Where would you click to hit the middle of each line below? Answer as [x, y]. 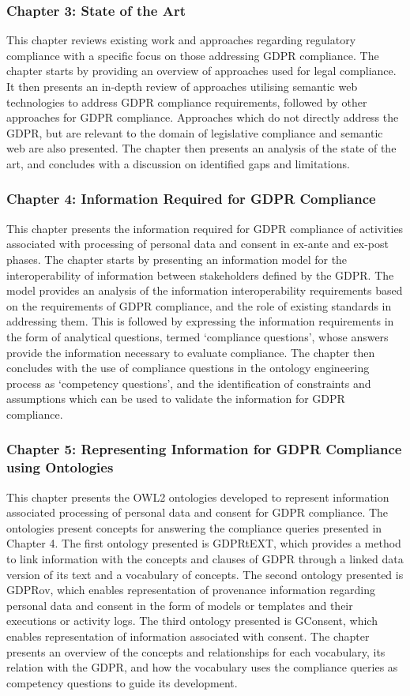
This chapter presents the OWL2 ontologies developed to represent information [198, 497]
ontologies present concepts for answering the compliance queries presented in [194, 527]
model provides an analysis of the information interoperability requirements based [205, 290]
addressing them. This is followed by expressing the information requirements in [200, 321]
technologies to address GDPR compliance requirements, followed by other [187, 102]
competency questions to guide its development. [122, 682]
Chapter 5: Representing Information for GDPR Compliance [204, 449]
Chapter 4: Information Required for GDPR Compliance [191, 199]
